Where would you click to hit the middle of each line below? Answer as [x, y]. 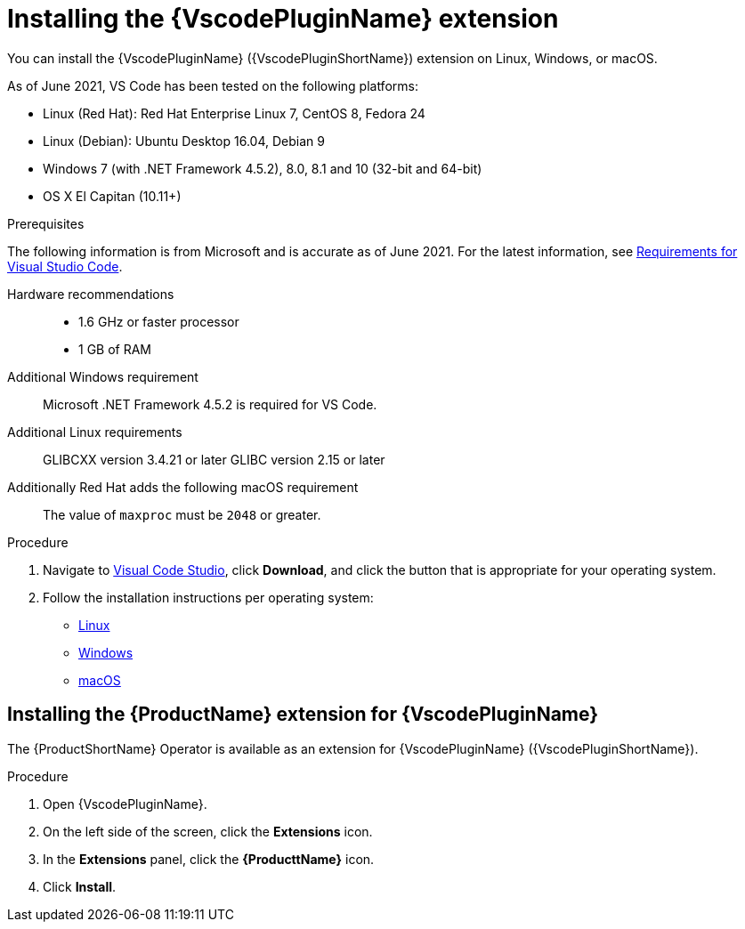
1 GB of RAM [115, 349]
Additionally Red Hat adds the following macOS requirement [183, 487]
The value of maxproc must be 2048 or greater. [182, 514]
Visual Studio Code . [65, 266]
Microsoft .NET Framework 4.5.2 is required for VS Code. [210, 404]
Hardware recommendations [91, 294]
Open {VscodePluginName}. [125, 804]
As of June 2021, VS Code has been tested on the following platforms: [213, 85]
